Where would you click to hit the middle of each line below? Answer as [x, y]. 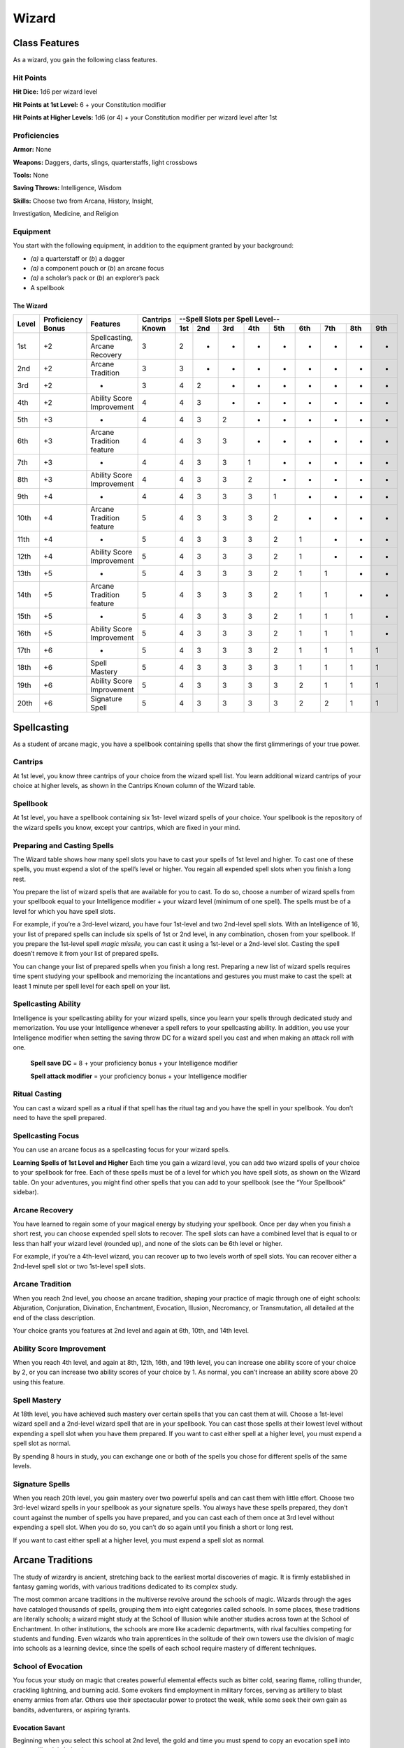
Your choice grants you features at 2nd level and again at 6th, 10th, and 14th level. [131, 1330]
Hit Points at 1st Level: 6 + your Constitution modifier [90, 104]
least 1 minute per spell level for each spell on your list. [92, 986]
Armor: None [32, 150]
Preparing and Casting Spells [64, 845]
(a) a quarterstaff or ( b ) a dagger [78, 258]
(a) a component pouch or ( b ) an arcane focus [97, 268]
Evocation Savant [39, 1728]
